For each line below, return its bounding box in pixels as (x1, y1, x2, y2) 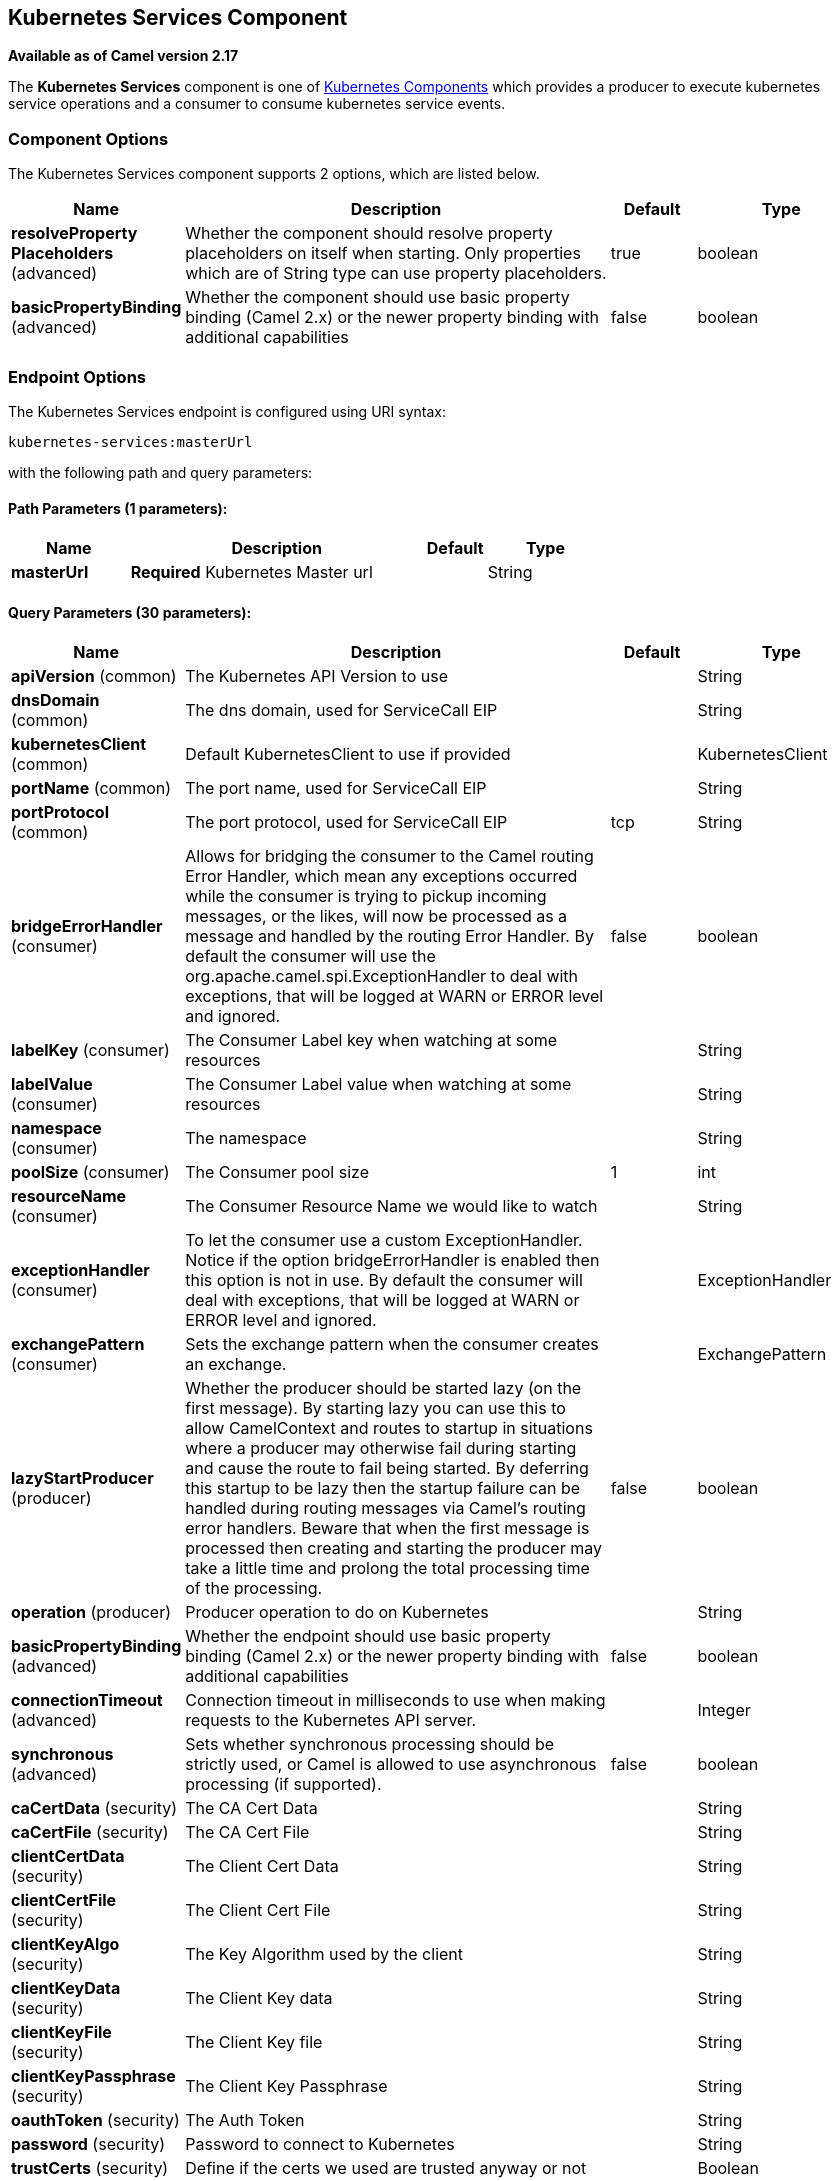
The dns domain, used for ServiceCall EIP (185, 700, 498, 721)
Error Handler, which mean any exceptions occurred (185, 866, 578, 887)
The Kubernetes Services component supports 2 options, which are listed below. (8, 165, 540, 183)
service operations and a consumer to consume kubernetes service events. (8, 95, 506, 113)
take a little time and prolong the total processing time (185, 1558, 590, 1579)
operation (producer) (11, 1602, 172, 1623)
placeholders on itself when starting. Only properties (185, 243, 581, 264)
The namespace (185, 1128, 307, 1149)
